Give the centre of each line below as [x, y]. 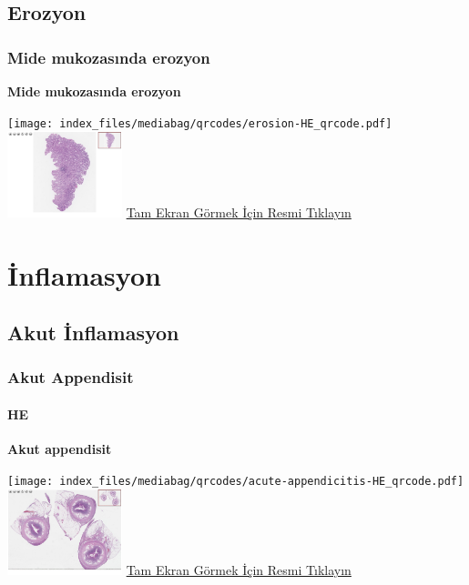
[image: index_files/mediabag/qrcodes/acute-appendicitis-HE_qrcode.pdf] [236, 481]
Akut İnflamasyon [93, 333]
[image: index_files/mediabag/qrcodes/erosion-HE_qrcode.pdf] [200, 123]
